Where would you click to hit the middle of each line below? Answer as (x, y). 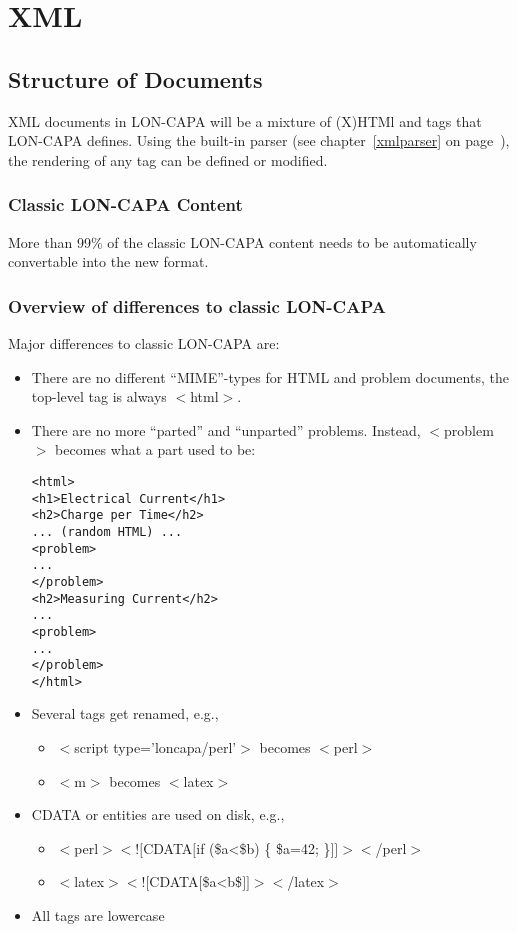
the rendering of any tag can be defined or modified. (168, 159)
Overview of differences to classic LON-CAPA (197, 305)
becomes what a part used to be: (155, 449)
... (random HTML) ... (107, 531)
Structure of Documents (135, 78)
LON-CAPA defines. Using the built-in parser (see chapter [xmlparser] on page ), (259, 140)
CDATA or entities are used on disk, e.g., (158, 814)
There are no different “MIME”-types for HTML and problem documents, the (270, 376)
